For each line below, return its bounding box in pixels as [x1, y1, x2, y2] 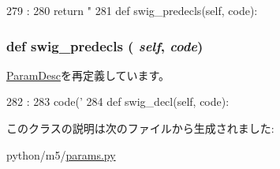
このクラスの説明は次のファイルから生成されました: [6, 120, 274, 136]
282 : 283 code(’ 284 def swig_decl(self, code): [6, 93, 230, 110]
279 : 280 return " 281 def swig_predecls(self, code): [6, 2, 258, 18]
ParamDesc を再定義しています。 [6, 66, 170, 83]
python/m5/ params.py [6, 146, 116, 163]
